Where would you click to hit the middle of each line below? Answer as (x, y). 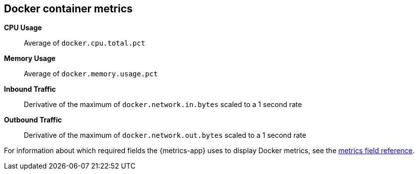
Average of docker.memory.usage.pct (91, 74)
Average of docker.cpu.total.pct (85, 43)
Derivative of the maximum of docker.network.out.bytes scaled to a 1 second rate (165, 135)
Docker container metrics (69, 9)
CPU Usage (23, 28)
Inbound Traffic (30, 89)
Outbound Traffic (33, 120)
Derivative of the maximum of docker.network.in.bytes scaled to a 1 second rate (163, 105)
